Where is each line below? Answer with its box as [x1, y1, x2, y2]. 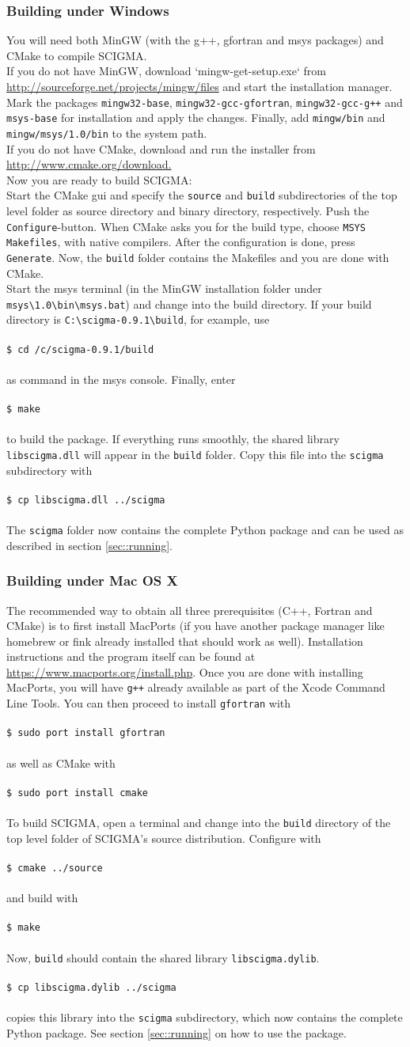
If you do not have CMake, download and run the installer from [6, 140, 316, 157]
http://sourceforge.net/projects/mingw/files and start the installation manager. [6, 78, 393, 94]
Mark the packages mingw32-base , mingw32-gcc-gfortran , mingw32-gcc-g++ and [6, 93, 403, 110]
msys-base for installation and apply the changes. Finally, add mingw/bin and [6, 109, 385, 126]
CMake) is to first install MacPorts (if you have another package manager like [6, 617, 385, 634]
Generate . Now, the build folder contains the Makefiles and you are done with [6, 248, 389, 265]
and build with [6, 890, 78, 906]
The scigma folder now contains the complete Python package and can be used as [6, 522, 404, 538]
